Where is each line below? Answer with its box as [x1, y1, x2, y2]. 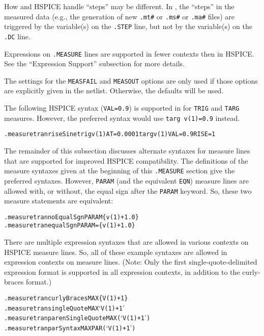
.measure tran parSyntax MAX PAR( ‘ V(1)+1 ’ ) [4, 322, 136, 333]
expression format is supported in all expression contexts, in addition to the [4, 266, 240, 277]
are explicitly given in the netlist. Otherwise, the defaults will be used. [4, 85, 224, 96]
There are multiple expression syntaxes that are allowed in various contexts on [4, 237, 249, 247]
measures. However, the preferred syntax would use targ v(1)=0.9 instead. [4, 112, 240, 123]
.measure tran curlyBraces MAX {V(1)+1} [4, 295, 128, 302]
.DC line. [4, 31, 31, 41]
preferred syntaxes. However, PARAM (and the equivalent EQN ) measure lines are [4, 175, 249, 186]
